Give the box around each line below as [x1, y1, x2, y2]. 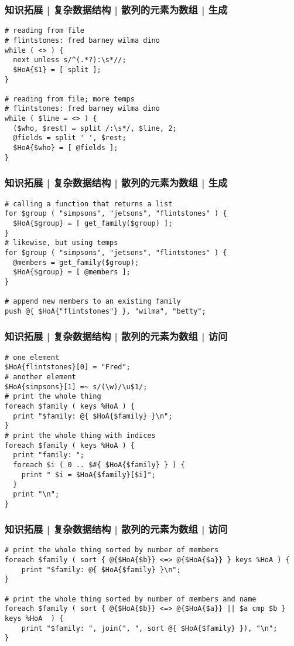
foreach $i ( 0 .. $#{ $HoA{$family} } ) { [13, 460, 185, 469]
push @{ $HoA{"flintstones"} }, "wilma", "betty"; [5, 307, 206, 315]
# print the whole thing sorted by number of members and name [5, 594, 257, 603]
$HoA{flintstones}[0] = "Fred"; [5, 363, 131, 372]
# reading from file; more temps [5, 94, 135, 103]
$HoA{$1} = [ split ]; [13, 65, 101, 74]
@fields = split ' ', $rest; [13, 134, 127, 142]
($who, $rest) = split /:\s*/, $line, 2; [13, 124, 177, 132]
